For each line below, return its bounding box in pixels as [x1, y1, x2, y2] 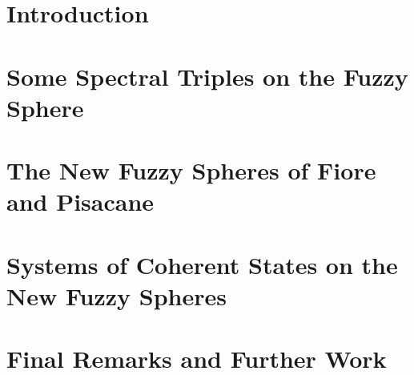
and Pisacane [6, 185, 155, 218]
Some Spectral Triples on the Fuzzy [6, 59, 408, 92]
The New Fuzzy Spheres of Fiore [6, 154, 376, 187]
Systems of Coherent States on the [6, 248, 398, 280]
